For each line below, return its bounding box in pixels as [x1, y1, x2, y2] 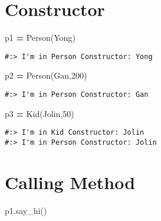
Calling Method [5, 170, 136, 194]
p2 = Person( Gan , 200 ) [5, 69, 87, 82]
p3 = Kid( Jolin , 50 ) [5, 107, 74, 119]
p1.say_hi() [5, 204, 47, 216]
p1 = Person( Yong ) [5, 31, 75, 44]
